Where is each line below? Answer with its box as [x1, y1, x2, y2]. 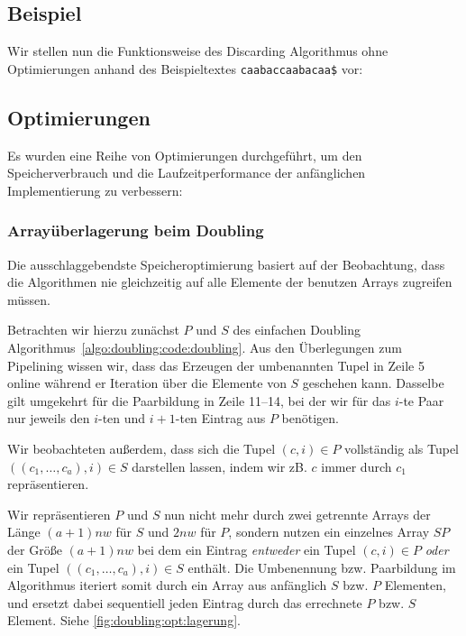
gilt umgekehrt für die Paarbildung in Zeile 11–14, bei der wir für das [7, 391, 391, 410]
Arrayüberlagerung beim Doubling [7, 219, 264, 242]
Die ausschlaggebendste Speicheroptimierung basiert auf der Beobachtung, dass [7, 254, 445, 273]
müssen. [7, 290, 50, 309]
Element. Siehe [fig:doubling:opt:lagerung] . [7, 611, 241, 630]
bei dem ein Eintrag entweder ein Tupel [137, 539, 356, 558]
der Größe [7, 539, 62, 558]
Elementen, [384, 576, 446, 595]
